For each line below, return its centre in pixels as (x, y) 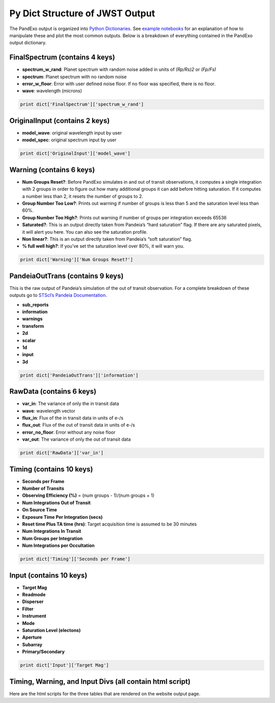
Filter (28, 609)
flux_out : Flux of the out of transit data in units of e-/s (78, 425)
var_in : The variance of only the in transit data (71, 404)
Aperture (32, 637)
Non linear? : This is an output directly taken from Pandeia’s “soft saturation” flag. (107, 239)
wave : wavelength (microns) (52, 91)
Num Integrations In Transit (52, 531)
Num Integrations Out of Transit (57, 503)
